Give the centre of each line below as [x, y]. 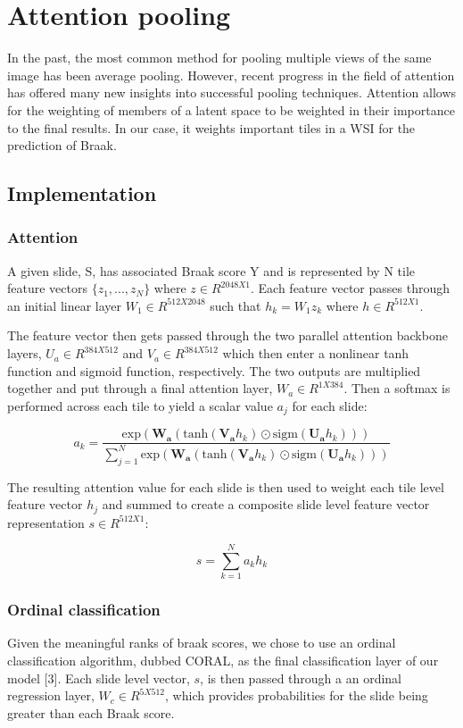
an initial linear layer [65, 305]
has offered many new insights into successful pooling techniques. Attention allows [232, 92]
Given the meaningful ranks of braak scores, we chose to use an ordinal [202, 643]
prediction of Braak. [62, 145]
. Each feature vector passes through [350, 288]
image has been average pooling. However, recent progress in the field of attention [231, 75]
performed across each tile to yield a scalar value [140, 405]
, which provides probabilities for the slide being [297, 695]
